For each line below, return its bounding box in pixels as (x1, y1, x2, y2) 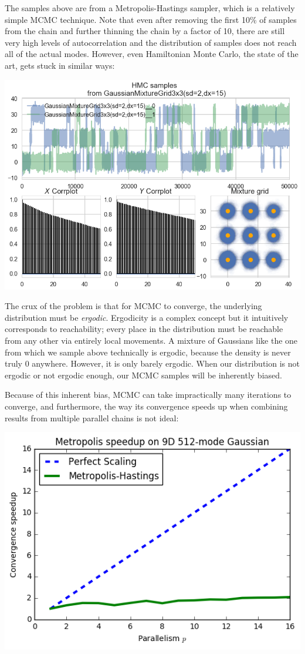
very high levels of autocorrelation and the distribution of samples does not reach (5, 36, 297, 48)
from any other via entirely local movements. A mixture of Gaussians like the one (5, 334, 298, 347)
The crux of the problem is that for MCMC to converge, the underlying (5, 300, 262, 312)
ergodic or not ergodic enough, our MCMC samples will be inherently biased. (5, 368, 282, 381)
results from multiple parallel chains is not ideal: (5, 411, 179, 424)
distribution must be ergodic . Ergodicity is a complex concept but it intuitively (5, 311, 289, 323)
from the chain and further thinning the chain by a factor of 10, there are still (5, 25, 285, 37)
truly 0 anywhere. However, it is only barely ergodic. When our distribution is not (5, 357, 300, 370)
